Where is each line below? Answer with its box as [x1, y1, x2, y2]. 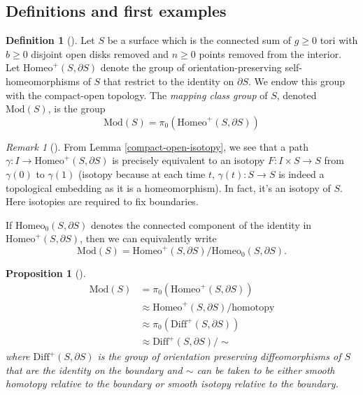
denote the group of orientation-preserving [100, 60, 282, 75]
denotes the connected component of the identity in [91, 217, 312, 232]
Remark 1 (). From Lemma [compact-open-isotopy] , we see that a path [6, 139, 308, 154]
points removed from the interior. [199, 46, 342, 61]
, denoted [276, 87, 317, 102]
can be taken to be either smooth [197, 362, 335, 377]
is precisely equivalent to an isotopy [112, 153, 265, 167]
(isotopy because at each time [78, 166, 206, 181]
